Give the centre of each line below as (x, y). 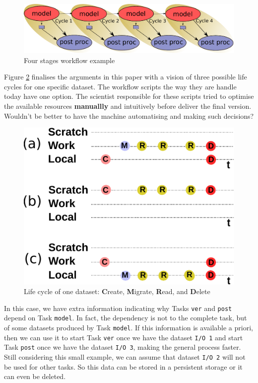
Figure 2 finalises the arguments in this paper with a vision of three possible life (126, 77)
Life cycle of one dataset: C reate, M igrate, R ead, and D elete (117, 291)
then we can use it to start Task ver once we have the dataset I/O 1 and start (124, 337)
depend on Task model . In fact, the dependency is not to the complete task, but (126, 318)
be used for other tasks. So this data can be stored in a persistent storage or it (123, 366)
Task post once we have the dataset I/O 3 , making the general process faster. (123, 347)
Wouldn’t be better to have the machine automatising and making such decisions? (129, 115)
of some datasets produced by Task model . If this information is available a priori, (129, 328)
